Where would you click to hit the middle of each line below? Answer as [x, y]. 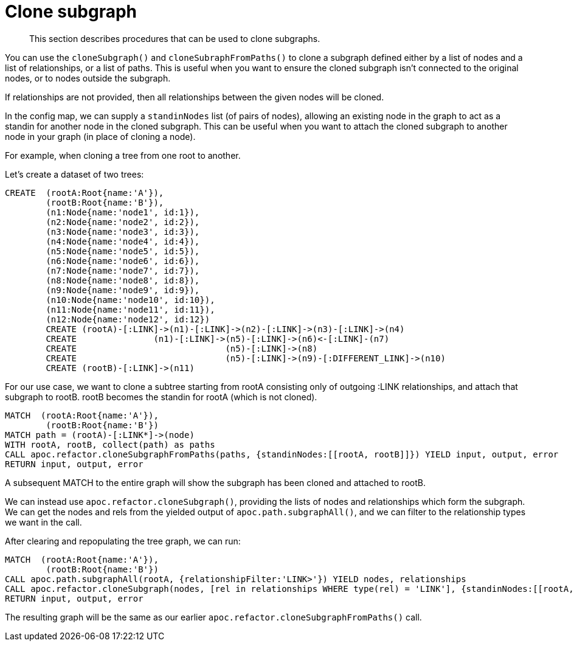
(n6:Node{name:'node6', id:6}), [123, 261]
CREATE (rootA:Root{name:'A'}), [85, 193]
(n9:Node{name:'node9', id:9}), [123, 290]
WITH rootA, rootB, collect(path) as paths [110, 444]
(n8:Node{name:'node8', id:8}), [123, 280]
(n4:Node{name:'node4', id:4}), [123, 241]
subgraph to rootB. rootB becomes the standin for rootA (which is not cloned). [161, 397]
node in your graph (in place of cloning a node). [100, 136]
